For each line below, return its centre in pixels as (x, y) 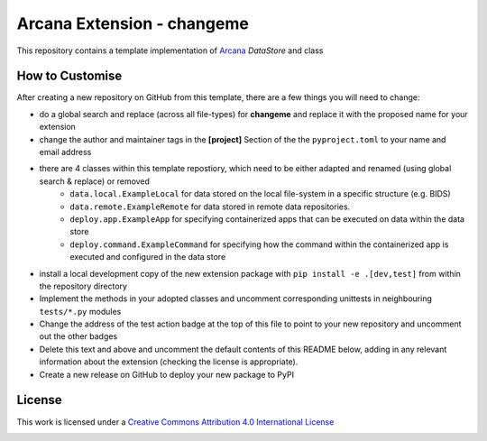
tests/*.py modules (80, 311)
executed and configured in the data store (148, 257)
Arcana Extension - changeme (133, 23)
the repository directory (83, 286)
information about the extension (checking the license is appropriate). (169, 362)
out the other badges (78, 336)
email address (65, 152)
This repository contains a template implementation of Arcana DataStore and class (170, 51)
